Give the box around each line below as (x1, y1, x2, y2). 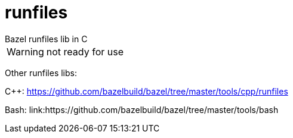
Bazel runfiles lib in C (5, 33, 88, 44)
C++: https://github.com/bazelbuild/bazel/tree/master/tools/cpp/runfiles (5, 86, 288, 96)
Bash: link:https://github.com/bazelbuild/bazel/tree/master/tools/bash (5, 104, 279, 115)
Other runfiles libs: (5, 67, 77, 78)
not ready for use (46, 45, 124, 58)
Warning (7, 45, 44, 58)
